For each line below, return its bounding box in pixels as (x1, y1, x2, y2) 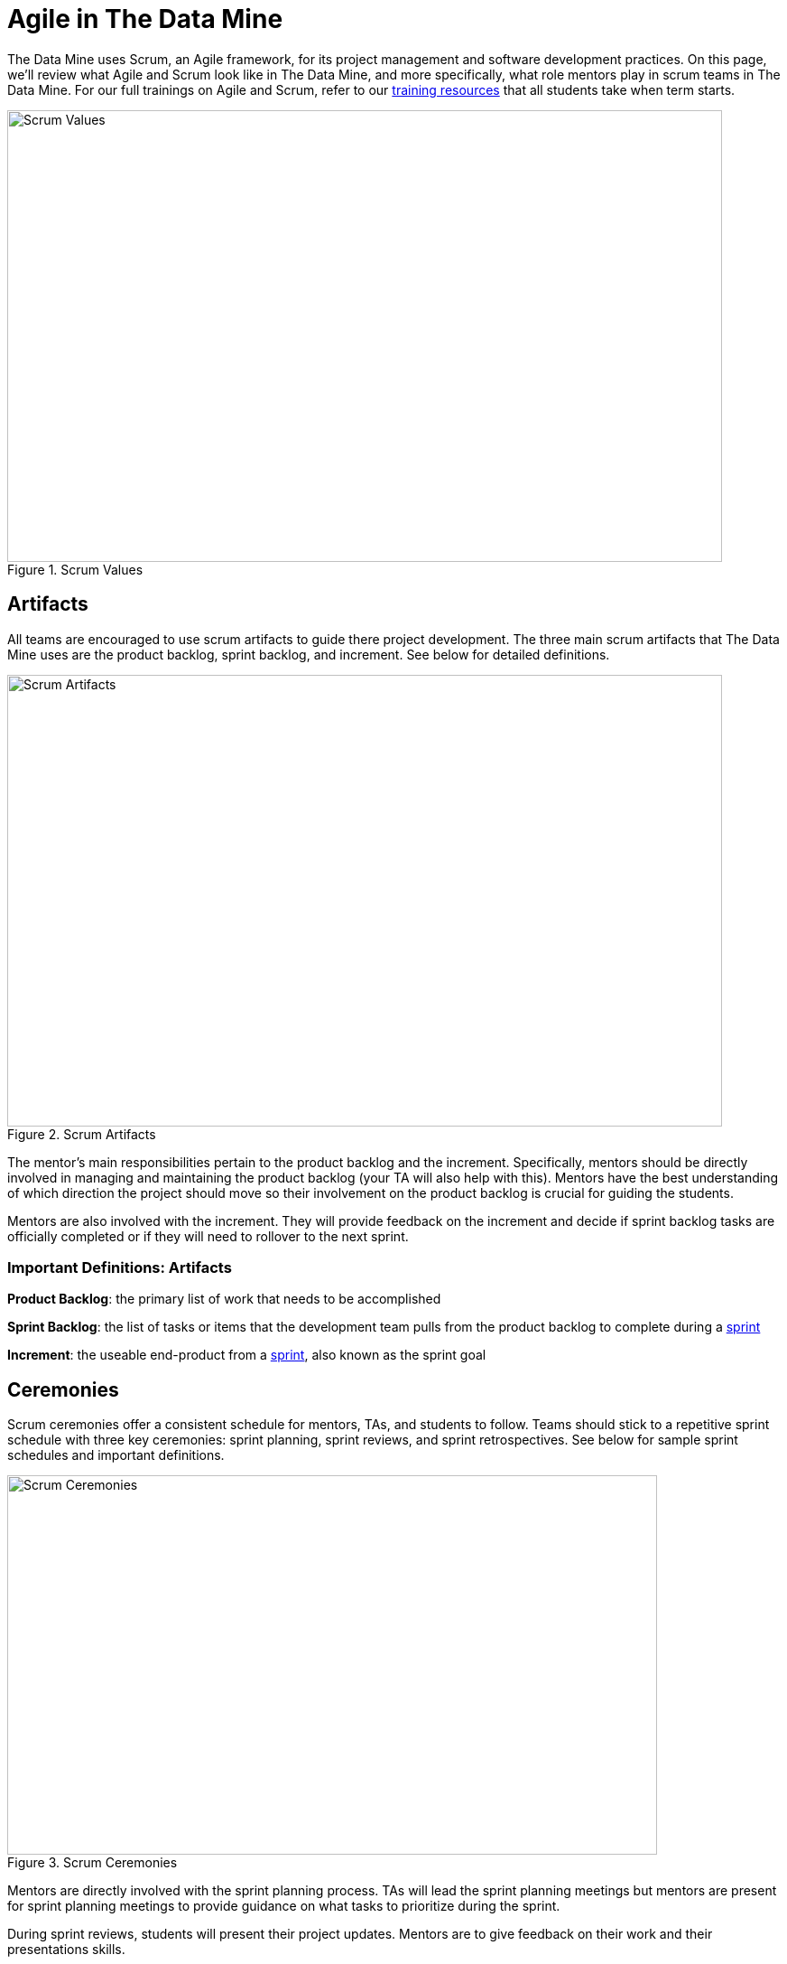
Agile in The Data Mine (7, 4, 283, 34)
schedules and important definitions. (7, 1447, 225, 1464)
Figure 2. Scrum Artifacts (7, 1126, 156, 1142)
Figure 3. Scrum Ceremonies (7, 1855, 178, 1871)
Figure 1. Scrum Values (7, 561, 144, 577)
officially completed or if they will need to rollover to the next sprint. (7, 1228, 409, 1244)
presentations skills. (7, 1941, 125, 1958)
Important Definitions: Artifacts (7, 1258, 232, 1277)
